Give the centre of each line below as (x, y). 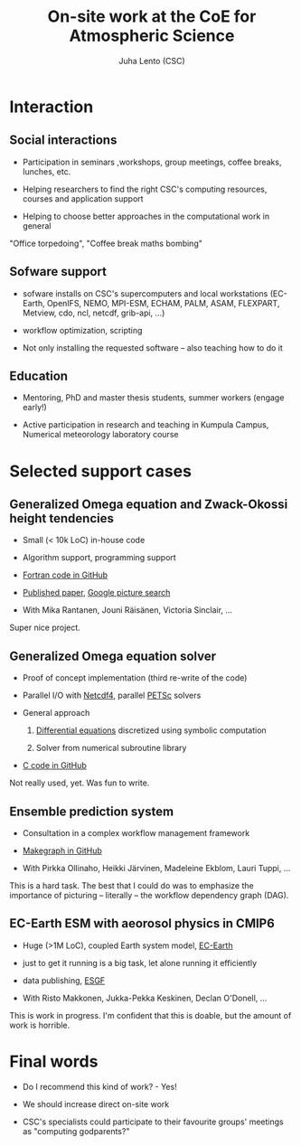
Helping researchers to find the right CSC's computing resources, (145, 189)
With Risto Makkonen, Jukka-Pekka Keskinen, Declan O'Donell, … (145, 998)
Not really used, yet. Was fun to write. (80, 783)
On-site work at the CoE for (152, 17)
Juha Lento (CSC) (152, 61)
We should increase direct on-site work (96, 1104)
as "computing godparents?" (76, 1131)
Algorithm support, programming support (99, 558)
